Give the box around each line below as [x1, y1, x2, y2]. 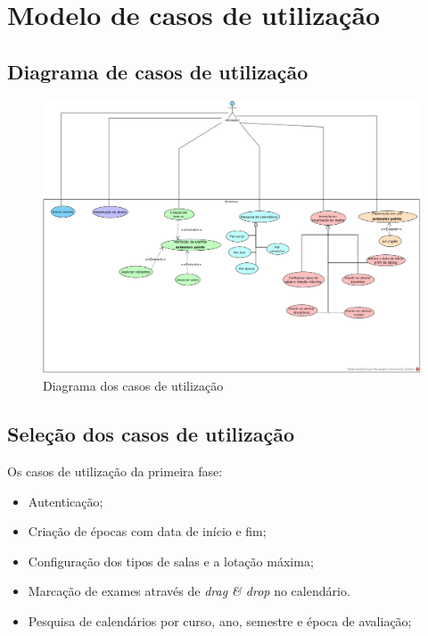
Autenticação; [28, 491, 103, 510]
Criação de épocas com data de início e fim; [28, 522, 267, 541]
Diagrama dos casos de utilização [43, 376, 224, 395]
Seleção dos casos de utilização [7, 420, 295, 448]
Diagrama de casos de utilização [7, 57, 309, 85]
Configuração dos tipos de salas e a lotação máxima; [28, 551, 314, 570]
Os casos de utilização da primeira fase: [7, 461, 223, 480]
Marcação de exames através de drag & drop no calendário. [28, 582, 350, 600]
